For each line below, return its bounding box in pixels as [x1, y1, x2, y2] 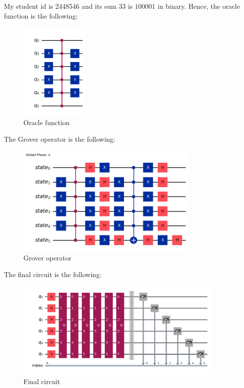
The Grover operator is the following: [4, 133, 116, 144]
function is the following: [4, 10, 78, 21]
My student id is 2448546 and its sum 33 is [4, 1, 133, 11]
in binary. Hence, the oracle [157, 1, 240, 11]
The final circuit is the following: [4, 269, 102, 279]
